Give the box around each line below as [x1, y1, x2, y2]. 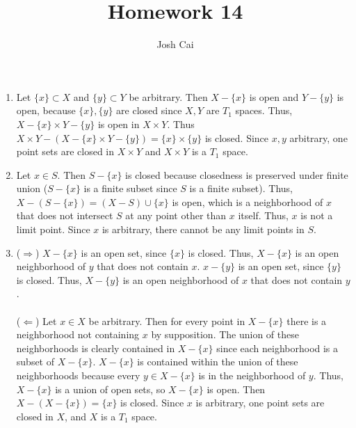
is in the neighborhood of [198, 368, 306, 382]
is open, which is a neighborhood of [172, 194, 323, 209]
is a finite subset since [83, 181, 177, 196]
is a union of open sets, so [55, 381, 165, 396]
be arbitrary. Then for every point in [88, 313, 245, 328]
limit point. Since [16, 222, 90, 237]
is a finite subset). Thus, [189, 181, 293, 196]
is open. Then [207, 381, 266, 396]
